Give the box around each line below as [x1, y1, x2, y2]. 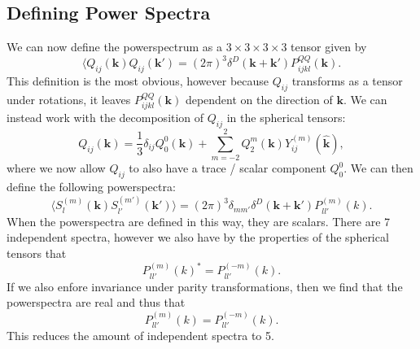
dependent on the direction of [185, 90, 333, 107]
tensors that [7, 245, 67, 262]
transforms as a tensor [291, 72, 403, 89]
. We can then [343, 159, 413, 177]
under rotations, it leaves [7, 90, 131, 107]
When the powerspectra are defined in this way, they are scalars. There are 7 [7, 212, 391, 229]
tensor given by [291, 38, 367, 55]
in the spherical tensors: [226, 109, 346, 126]
